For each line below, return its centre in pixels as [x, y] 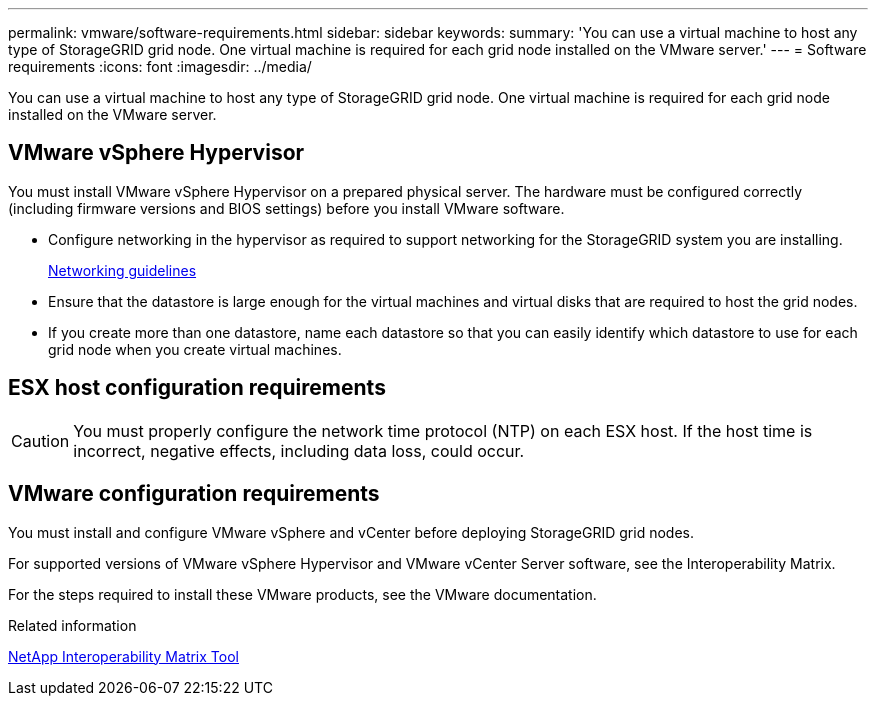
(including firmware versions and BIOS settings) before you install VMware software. [286, 208]
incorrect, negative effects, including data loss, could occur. [299, 450]
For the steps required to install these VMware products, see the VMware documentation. [302, 594]
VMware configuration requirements [194, 494]
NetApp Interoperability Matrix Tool [123, 656]
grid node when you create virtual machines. [195, 349]
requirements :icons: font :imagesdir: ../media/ [160, 66]
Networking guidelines [122, 270]
